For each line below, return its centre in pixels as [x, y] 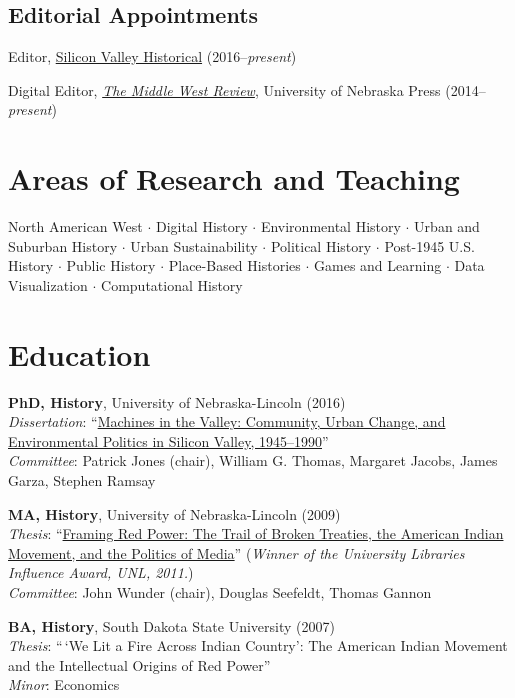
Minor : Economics [64, 684]
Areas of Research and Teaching [234, 178]
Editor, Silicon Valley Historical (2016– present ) [152, 56]
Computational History [172, 284]
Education [79, 353]
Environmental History [330, 226]
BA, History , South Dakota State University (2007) [171, 625]
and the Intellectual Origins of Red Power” [139, 664]
